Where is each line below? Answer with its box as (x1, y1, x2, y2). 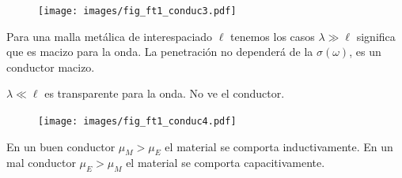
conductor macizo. (6, 58, 95, 75)
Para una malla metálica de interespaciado (6, 28, 213, 44)
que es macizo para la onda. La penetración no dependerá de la (6, 43, 313, 60)
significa (356, 28, 396, 44)
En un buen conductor (6, 138, 116, 154)
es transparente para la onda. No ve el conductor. (44, 85, 285, 102)
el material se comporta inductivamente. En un (165, 138, 393, 154)
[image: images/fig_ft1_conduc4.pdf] (38, 116, 237, 128)
